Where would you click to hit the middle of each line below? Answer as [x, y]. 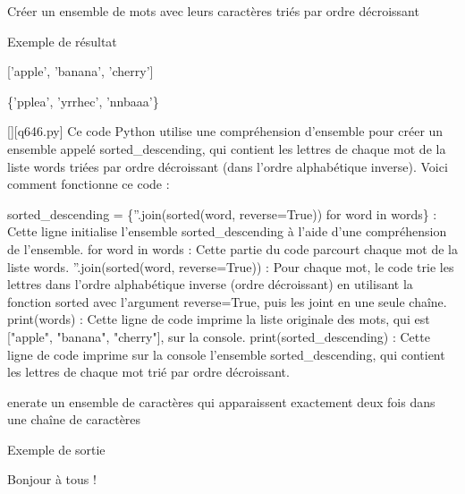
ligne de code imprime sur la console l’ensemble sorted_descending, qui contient [226, 354]
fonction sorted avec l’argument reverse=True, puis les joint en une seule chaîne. [227, 301]
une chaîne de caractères [74, 419]
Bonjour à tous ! [52, 479]
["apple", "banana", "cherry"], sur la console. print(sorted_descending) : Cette [219, 336]
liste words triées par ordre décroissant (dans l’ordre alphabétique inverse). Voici [228, 166]
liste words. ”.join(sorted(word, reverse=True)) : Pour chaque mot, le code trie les [231, 266]
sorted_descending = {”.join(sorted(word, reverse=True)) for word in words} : [222, 213]
